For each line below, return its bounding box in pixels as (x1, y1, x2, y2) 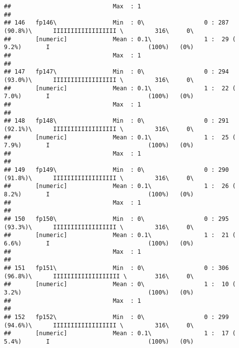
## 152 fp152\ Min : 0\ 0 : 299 (4, 313, 229, 321)
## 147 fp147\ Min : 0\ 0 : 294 (4, 68, 229, 76)
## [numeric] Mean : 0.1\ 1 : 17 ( (4, 330, 236, 337)
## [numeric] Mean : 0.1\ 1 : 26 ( (4, 183, 236, 190)
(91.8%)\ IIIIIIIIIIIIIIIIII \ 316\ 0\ (4, 174, 194, 182)
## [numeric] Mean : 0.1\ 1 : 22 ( (4, 84, 236, 92)
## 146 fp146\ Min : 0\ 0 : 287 (4, 19, 229, 27)
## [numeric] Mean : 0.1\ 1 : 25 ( (4, 134, 236, 141)
